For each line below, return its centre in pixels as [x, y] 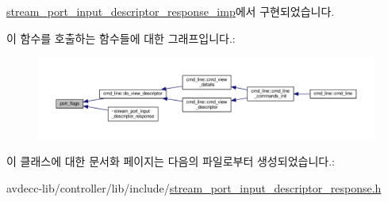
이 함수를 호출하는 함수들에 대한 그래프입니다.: [121, 38]
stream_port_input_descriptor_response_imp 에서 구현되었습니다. [171, 11]
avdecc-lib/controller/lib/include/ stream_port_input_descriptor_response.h [194, 187]
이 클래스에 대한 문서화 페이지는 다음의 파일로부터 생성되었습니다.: [171, 161]
